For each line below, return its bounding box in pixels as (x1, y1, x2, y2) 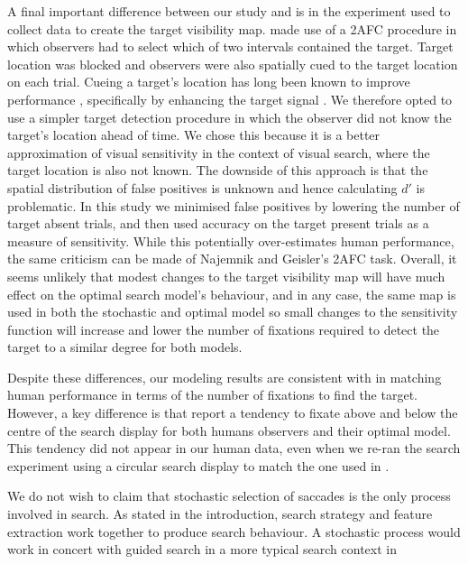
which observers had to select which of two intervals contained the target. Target (7, 37, 454, 56)
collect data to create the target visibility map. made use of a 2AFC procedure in (7, 19, 457, 38)
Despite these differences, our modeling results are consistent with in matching (7, 367, 442, 386)
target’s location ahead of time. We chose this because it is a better (7, 125, 381, 144)
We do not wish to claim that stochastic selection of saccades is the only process (7, 486, 451, 505)
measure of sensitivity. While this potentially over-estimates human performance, (7, 231, 454, 250)
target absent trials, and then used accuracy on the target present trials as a (7, 214, 429, 233)
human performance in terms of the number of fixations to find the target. (7, 385, 418, 404)
